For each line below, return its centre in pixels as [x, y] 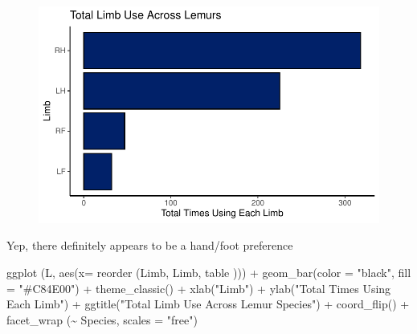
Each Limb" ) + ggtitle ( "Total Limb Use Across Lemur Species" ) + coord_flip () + [208, 304]
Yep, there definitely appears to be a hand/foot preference [150, 245]
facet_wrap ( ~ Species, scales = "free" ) [102, 319]
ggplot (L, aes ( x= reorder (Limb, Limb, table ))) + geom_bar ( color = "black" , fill [209, 272]
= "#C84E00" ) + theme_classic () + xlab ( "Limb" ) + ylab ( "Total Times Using [199, 288]
